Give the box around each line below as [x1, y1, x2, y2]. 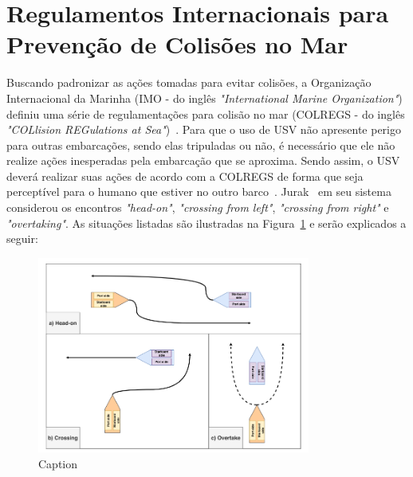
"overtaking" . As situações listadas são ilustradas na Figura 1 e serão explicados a [6, 214, 407, 231]
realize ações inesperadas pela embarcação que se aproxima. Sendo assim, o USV [6, 152, 400, 169]
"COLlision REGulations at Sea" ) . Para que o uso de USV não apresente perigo [6, 121, 402, 138]
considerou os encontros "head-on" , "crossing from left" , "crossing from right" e [6, 199, 389, 216]
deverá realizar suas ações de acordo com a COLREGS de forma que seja [6, 167, 364, 184]
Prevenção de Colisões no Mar [6, 28, 348, 61]
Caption [38, 455, 78, 471]
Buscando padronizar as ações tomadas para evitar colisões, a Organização [6, 74, 372, 91]
